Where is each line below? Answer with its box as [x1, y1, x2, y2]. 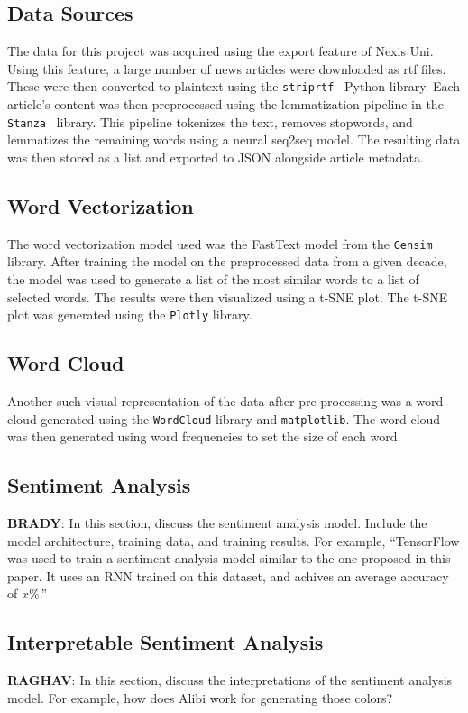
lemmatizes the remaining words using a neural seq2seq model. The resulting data [7, 130, 461, 149]
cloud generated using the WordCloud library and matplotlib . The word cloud [7, 409, 441, 428]
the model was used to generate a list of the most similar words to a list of [7, 269, 419, 288]
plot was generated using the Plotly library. [7, 305, 252, 324]
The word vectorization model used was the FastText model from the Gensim [7, 234, 433, 253]
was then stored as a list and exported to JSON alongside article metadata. [7, 147, 424, 166]
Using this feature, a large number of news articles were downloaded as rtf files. [7, 59, 446, 78]
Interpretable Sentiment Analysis [7, 628, 324, 656]
